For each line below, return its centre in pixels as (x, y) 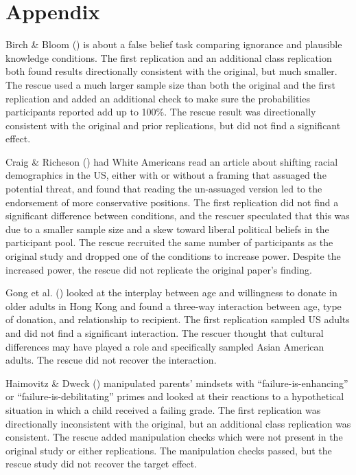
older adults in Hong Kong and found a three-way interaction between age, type (174, 306)
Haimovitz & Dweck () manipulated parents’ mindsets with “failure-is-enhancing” (177, 383)
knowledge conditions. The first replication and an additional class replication (169, 57)
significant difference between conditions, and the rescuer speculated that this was (178, 216)
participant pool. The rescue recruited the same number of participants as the (169, 242)
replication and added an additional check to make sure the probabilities (158, 98)
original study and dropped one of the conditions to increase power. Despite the (173, 256)
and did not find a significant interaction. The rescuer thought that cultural (165, 333)
